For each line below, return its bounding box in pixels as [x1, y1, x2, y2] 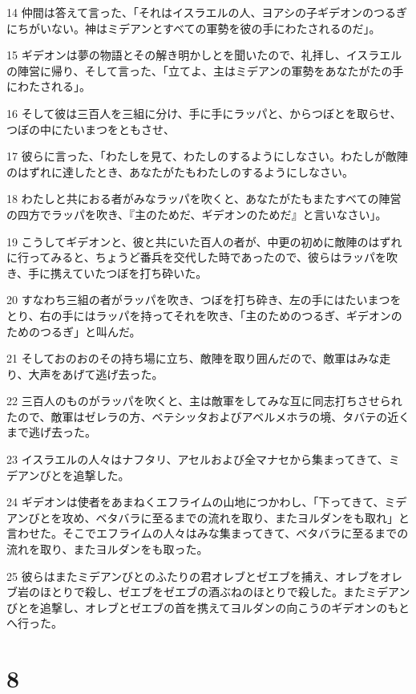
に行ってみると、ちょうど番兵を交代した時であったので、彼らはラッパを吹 [6, 249, 398, 266]
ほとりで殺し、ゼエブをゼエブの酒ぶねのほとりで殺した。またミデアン [39, 583, 410, 600]
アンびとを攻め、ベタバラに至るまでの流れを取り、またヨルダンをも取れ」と [6, 509, 410, 526]
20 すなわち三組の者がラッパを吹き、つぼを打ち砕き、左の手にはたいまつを [6, 291, 402, 308]
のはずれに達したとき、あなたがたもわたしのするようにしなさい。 [6, 163, 354, 180]
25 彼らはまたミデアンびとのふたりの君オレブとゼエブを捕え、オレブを [6, 567, 380, 584]
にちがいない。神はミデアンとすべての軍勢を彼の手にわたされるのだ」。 [6, 19, 381, 36]
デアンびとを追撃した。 [6, 466, 130, 483]
